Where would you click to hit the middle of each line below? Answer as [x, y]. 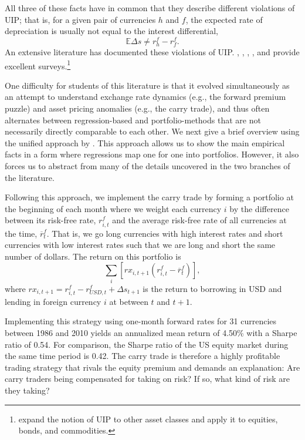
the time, [21, 233]
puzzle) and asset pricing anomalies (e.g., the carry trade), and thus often [137, 108]
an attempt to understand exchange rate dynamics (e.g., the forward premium [145, 97]
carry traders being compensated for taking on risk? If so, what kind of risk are [148, 379]
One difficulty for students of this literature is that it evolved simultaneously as [147, 85]
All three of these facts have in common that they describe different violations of [150, 8]
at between [129, 301]
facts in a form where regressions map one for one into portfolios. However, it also [152, 154]
